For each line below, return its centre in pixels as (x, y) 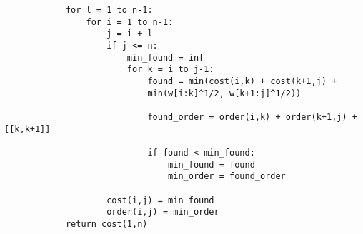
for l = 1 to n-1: (109, 10)
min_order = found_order (227, 177)
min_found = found (212, 164)
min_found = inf (165, 57)
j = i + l (130, 34)
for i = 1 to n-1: (130, 22)
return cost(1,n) (106, 224)
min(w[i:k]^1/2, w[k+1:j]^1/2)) (224, 93)
